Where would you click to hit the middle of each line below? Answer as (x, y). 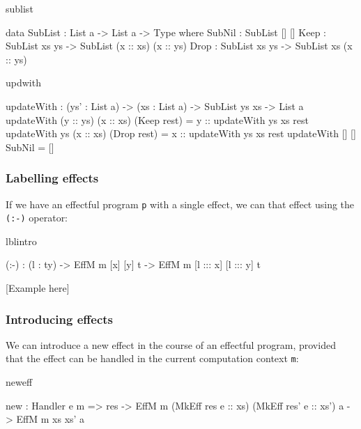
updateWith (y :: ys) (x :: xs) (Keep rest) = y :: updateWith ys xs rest (157, 119)
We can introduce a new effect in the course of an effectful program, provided (171, 344)
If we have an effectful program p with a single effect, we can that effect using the (180, 204)
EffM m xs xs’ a (51, 419)
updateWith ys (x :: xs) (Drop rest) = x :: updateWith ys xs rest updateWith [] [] (181, 133)
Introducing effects (59, 319)
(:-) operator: (37, 218)
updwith (23, 83)
